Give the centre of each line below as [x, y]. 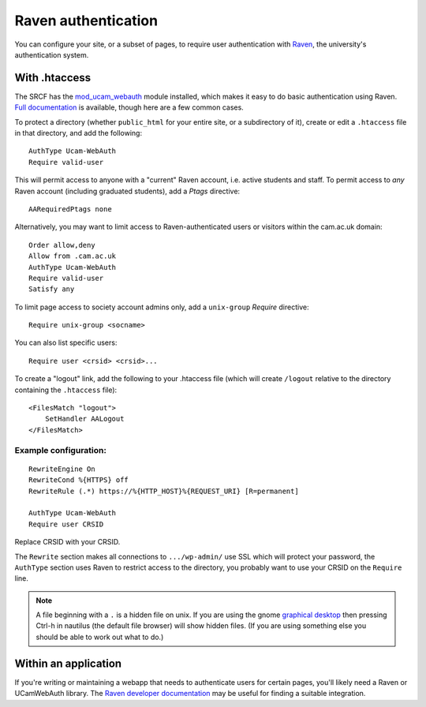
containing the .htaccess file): [66, 390]
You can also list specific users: [66, 342]
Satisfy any [52, 289]
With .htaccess [53, 78]
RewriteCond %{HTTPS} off [79, 480]
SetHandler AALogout [84, 419]
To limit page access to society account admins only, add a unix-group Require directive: [162, 307]
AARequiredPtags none [70, 209]
